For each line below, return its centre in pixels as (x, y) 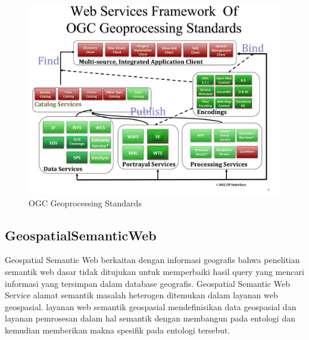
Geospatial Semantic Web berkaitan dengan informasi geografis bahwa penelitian (152, 260)
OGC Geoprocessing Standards (85, 203)
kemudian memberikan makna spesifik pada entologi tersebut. (118, 330)
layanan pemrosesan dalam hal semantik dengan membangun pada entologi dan (150, 318)
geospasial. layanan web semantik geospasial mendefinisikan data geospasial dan (151, 306)
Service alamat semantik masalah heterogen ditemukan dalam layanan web (141, 295)
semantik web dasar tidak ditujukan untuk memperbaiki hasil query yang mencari (154, 271)
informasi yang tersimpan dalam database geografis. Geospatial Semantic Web (147, 283)
